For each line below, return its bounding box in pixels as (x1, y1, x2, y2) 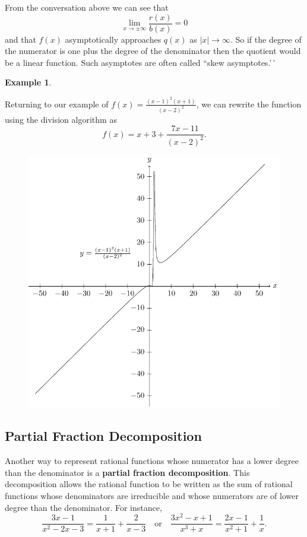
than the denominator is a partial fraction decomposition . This (5, 466, 250, 478)
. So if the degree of (230, 33, 302, 45)
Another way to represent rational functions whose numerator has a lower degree (5, 455, 299, 467)
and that (5, 33, 36, 45)
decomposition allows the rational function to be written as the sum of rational (5, 478, 293, 490)
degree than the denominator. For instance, (5, 501, 162, 513)
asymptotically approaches (65, 33, 162, 45)
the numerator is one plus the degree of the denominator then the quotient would (5, 45, 301, 57)
